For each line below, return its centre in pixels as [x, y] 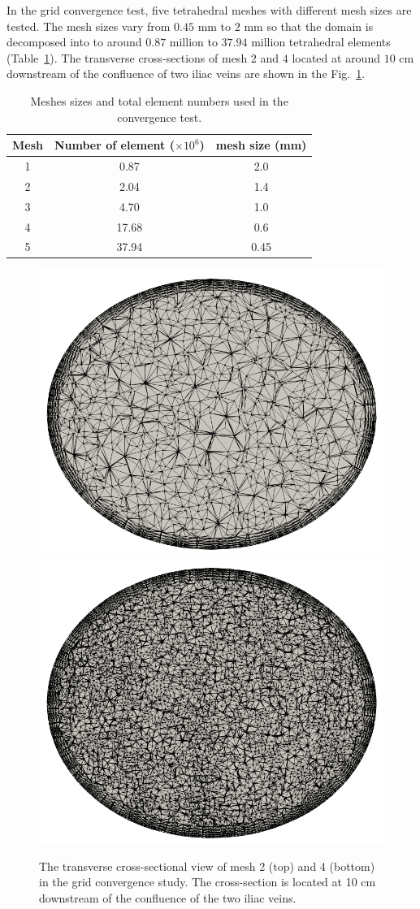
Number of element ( [114, 145]
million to [193, 42]
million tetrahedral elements [321, 42]
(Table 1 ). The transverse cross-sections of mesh [127, 57]
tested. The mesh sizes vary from [89, 26]
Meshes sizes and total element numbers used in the [159, 100]
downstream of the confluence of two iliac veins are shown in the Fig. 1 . [186, 74]
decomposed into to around [74, 42]
